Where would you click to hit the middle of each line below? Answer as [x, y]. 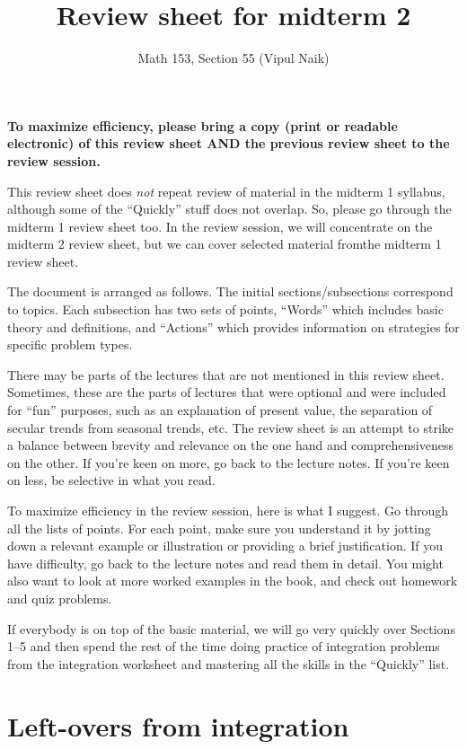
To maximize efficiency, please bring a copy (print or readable [203, 125]
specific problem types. [70, 344]
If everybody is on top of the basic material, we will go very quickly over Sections [231, 628]
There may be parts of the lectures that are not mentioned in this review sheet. [226, 374]
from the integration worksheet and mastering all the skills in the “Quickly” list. [229, 663]
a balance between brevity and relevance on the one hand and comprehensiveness [230, 445]
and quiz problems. [60, 598]
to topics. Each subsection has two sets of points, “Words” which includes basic [225, 309]
